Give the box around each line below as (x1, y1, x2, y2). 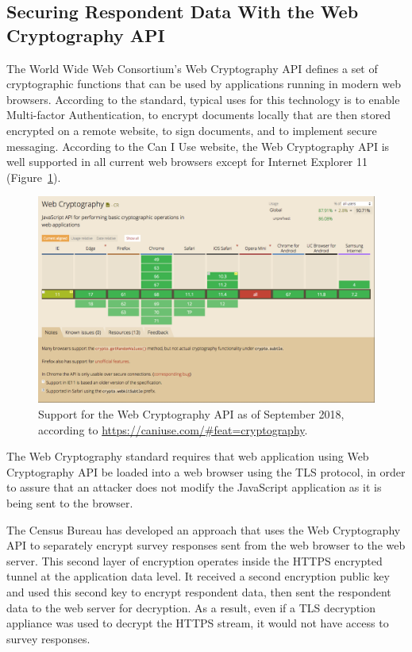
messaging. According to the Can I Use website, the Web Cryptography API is (6, 137, 390, 154)
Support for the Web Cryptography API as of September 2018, (38, 405, 345, 422)
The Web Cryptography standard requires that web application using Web (6, 448, 369, 465)
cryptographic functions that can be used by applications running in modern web (6, 75, 402, 92)
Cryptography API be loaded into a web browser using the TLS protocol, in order (6, 463, 406, 480)
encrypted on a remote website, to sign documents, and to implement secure (6, 122, 377, 138)
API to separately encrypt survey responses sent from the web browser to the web (6, 537, 406, 554)
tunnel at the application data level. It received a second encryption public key (6, 568, 390, 584)
